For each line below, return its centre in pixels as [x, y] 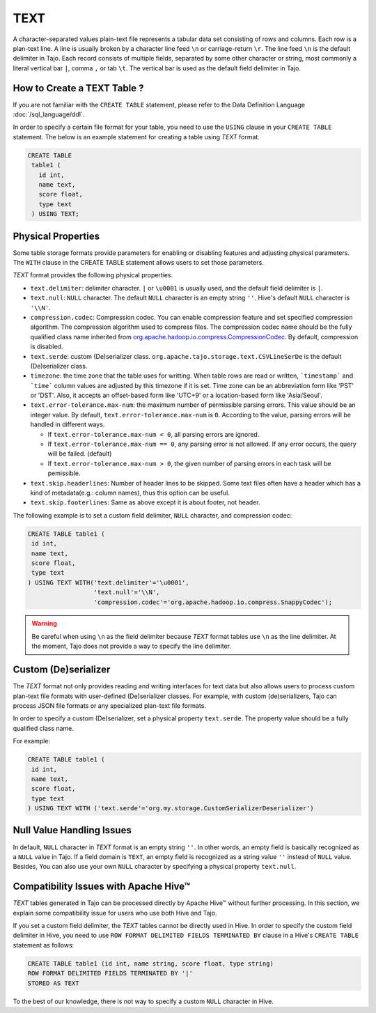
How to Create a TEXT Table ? [78, 88]
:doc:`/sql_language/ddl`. [49, 114]
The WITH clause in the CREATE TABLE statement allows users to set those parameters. [138, 263]
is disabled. [47, 347]
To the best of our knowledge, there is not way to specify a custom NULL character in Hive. [143, 1001]
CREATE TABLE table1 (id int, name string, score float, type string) [151, 964]
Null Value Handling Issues [72, 830]
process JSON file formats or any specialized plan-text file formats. [110, 705]
